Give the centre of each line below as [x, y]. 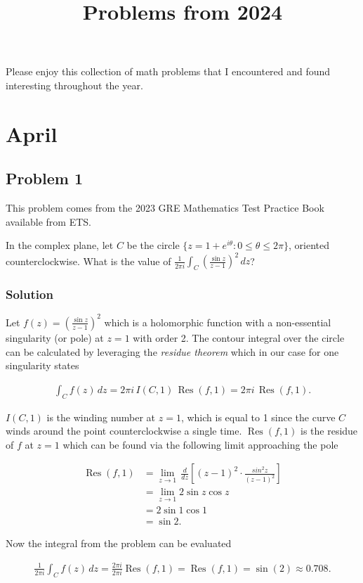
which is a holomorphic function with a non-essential [218, 322]
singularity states [42, 365]
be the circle [153, 245]
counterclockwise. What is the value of [88, 261]
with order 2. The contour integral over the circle [239, 337]
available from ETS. [48, 221]
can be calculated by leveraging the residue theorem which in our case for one [172, 351]
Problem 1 [44, 178]
